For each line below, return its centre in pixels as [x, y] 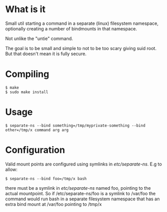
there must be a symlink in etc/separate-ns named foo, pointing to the [78, 188]
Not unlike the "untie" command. [39, 38]
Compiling [27, 74]
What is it [25, 9]
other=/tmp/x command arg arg [37, 130]
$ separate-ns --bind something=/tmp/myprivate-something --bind [75, 125]
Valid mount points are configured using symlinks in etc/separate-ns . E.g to [84, 164]
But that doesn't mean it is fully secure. [46, 54]
